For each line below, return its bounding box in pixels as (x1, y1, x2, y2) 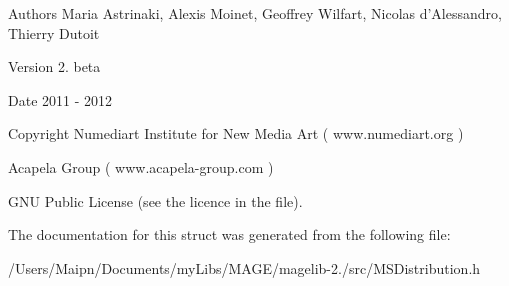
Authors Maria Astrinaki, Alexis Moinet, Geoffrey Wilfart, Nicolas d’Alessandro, (8, 3, 502, 23)
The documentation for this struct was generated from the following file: (8, 224, 451, 245)
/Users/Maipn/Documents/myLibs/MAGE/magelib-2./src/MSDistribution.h (8, 257, 481, 278)
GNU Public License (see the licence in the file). (8, 190, 303, 211)
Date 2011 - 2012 (8, 89, 113, 110)
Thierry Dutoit (8, 22, 100, 43)
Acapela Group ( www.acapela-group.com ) (8, 156, 274, 177)
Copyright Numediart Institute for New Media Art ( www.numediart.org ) (8, 123, 464, 144)
